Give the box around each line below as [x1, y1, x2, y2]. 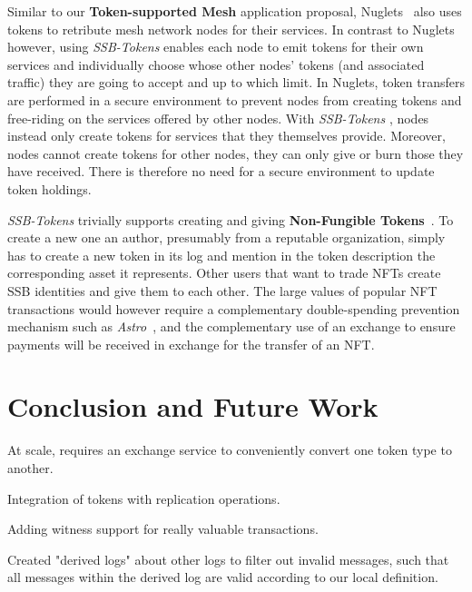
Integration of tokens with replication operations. [7, 488, 280, 508]
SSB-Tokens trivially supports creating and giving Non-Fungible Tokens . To [7, 210, 454, 229]
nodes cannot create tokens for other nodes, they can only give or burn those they [7, 143, 464, 163]
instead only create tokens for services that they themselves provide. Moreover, [7, 126, 446, 145]
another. [7, 459, 54, 477]
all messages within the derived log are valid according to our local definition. [7, 567, 438, 587]
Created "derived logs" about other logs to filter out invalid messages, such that [7, 549, 449, 568]
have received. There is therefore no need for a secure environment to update [7, 162, 435, 181]
